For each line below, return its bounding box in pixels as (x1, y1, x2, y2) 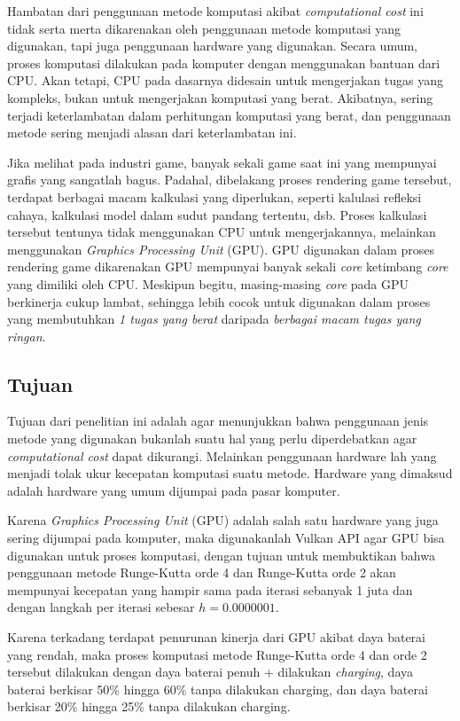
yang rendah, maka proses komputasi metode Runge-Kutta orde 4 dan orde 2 (7, 645, 427, 663)
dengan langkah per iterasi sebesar (7, 598, 195, 616)
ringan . (7, 326, 46, 345)
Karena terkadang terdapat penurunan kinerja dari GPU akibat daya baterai (7, 628, 425, 647)
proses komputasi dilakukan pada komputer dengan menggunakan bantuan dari (7, 53, 441, 72)
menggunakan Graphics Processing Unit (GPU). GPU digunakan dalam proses (7, 239, 435, 258)
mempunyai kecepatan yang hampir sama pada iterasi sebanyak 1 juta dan (7, 580, 413, 599)
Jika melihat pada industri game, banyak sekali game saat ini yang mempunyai (7, 153, 437, 171)
